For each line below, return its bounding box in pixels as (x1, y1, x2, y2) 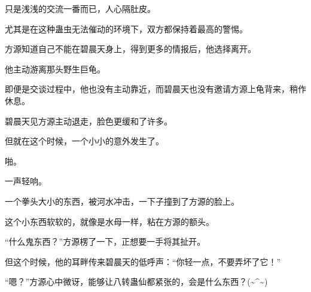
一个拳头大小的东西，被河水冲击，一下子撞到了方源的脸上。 (5, 194, 239, 207)
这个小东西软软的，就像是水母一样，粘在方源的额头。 (5, 215, 214, 227)
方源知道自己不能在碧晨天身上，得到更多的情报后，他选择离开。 (5, 42, 256, 55)
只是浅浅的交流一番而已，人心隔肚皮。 (5, 2, 155, 14)
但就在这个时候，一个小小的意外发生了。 (5, 135, 164, 147)
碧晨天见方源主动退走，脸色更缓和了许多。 (5, 114, 172, 127)
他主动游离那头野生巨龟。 (5, 62, 105, 75)
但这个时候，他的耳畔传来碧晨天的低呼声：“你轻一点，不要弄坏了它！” (5, 255, 281, 267)
